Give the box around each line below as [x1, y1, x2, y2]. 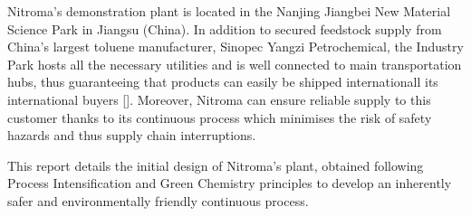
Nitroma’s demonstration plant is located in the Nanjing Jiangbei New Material [7, 2, 451, 20]
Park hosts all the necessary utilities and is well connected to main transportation [7, 54, 462, 73]
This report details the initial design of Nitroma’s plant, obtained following [7, 155, 424, 174]
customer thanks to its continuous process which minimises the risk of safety [7, 108, 432, 127]
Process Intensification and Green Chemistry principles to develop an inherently [7, 174, 452, 193]
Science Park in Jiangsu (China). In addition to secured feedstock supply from [7, 19, 442, 38]
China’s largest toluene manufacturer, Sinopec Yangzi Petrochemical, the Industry [7, 37, 464, 56]
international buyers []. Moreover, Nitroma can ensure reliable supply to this [7, 89, 431, 108]
